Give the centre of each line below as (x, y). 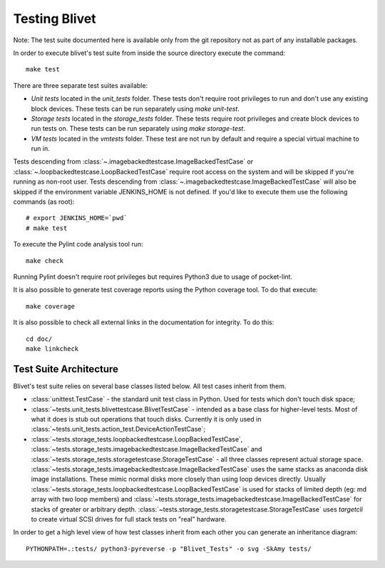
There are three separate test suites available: (81, 85)
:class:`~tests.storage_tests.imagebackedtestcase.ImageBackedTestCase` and (147, 449)
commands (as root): (44, 202)
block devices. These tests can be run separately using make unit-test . (135, 109)
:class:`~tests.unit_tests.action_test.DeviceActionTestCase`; (118, 429)
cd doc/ (39, 339)
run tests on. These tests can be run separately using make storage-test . (138, 129)
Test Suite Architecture (66, 369)
